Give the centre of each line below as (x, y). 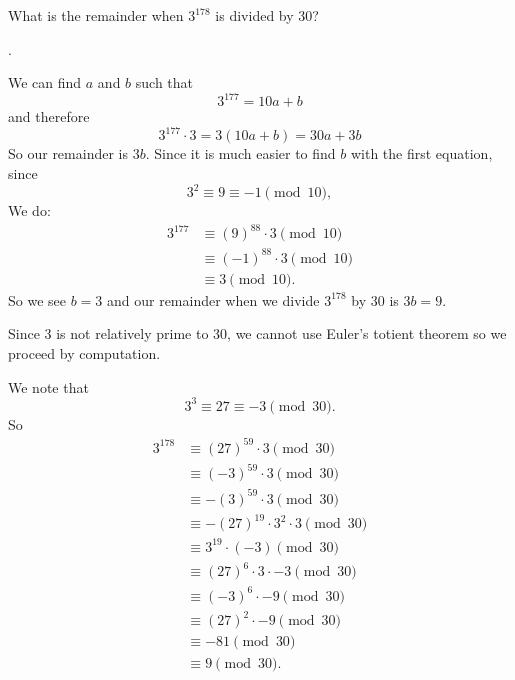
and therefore (49, 116)
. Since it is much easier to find (240, 153)
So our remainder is (68, 153)
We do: (29, 210)
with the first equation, (421, 153)
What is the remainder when (96, 15)
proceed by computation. (84, 352)
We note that (48, 386)
